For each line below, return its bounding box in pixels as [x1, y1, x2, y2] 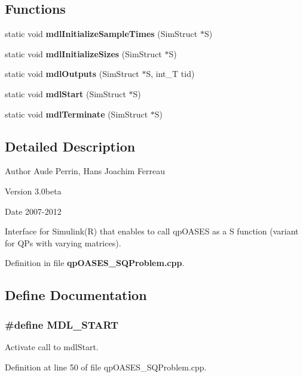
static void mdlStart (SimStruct [5, 87, 126, 100]
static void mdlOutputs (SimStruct [5, 67, 139, 80]
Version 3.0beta [5, 184, 62, 197]
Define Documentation [5, 286, 147, 304]
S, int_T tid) [146, 67, 195, 80]
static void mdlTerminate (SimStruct [5, 107, 148, 120]
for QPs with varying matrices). [5, 236, 121, 249]
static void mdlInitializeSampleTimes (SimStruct [5, 27, 198, 40]
